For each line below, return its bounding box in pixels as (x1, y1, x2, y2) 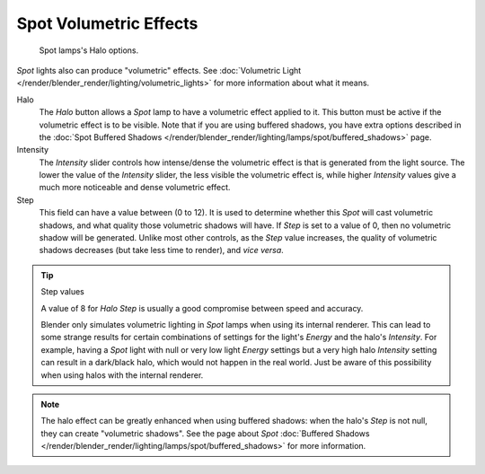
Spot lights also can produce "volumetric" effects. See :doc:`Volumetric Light (16, 65, 302, 75)
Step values (40, 286, 84, 297)
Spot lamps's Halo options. (39, 45, 139, 56)
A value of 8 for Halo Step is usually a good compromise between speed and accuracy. (40, 303, 364, 313)
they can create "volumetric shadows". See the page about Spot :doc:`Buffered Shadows (40, 427, 370, 439)
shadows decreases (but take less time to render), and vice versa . (39, 245, 285, 256)
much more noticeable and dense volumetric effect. (39, 182, 231, 193)
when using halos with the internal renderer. (40, 369, 204, 381)
